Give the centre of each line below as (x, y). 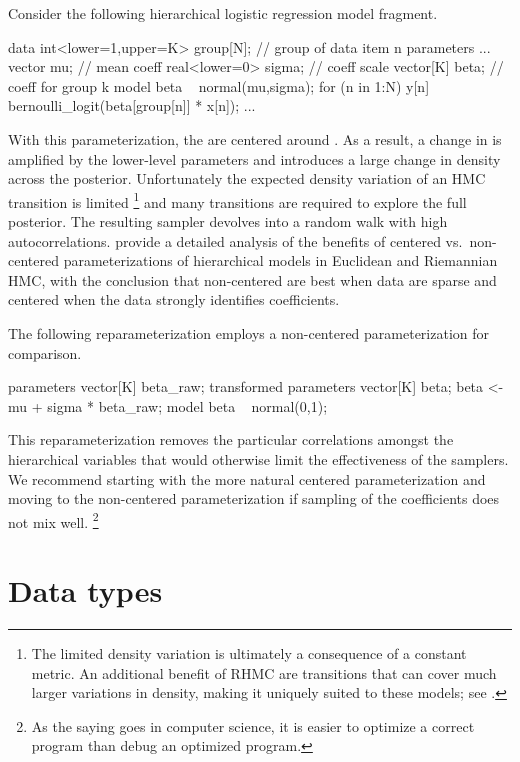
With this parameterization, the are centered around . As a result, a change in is (255, 138)
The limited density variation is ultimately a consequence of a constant (249, 653)
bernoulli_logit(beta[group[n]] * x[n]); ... (132, 105)
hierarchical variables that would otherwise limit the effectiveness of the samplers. (258, 458)
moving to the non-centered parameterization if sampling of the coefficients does (254, 498)
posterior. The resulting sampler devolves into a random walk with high (228, 221)
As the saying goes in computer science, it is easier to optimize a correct (253, 725)
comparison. (45, 352)
